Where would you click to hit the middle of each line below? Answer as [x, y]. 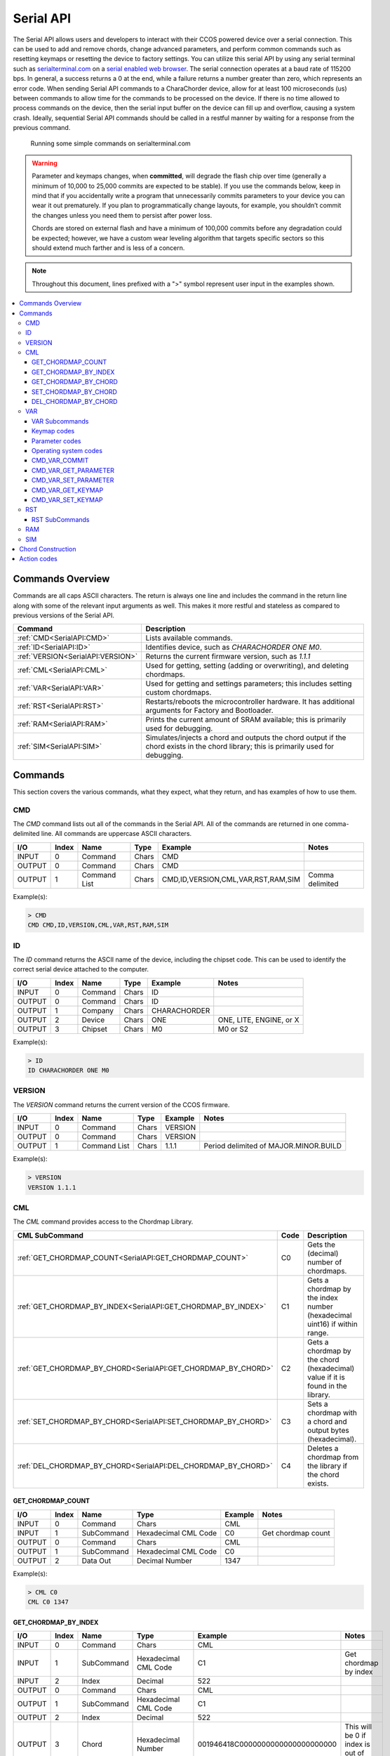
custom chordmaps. [179, 693]
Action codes [38, 559]
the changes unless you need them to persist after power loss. [122, 215]
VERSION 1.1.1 [52, 1187]
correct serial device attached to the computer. [81, 969]
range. [318, 1332]
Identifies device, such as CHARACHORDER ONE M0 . [234, 648]
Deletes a [323, 1448]
